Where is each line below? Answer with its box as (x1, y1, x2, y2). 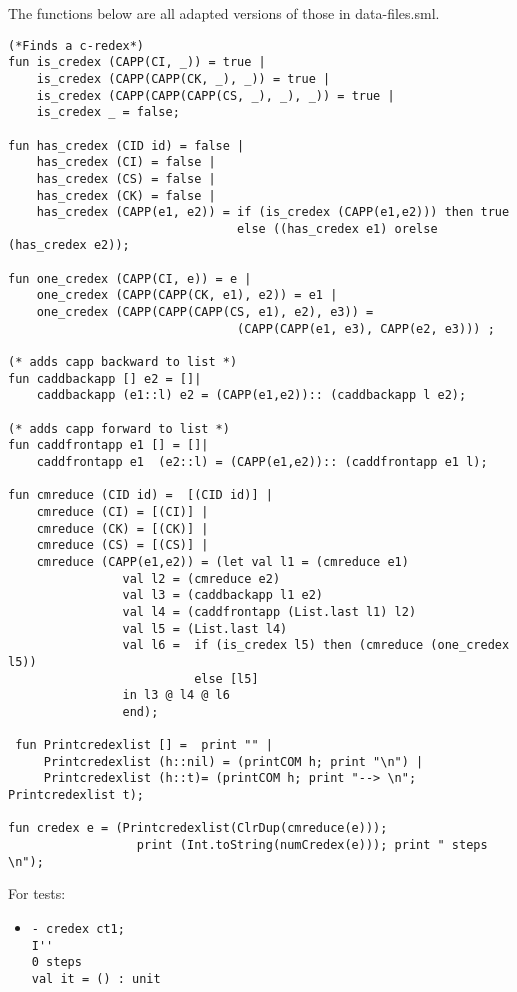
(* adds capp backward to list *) (8, 355, 238, 370)
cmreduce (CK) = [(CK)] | (36, 521, 209, 536)
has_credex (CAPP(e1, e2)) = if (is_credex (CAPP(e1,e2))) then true (36, 205, 510, 220)
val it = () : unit (31, 971, 161, 986)
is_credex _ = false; (36, 105, 180, 120)
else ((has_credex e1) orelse (237, 221, 438, 236)
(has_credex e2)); (8, 238, 130, 253)
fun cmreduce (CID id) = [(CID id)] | (8, 488, 273, 503)
